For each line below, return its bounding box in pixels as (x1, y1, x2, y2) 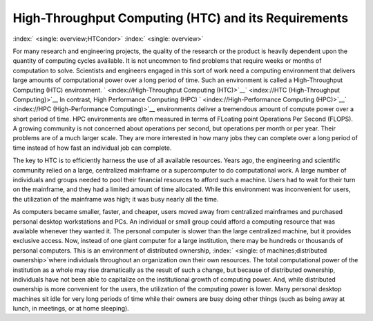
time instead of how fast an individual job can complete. (12, 144, 172, 152)
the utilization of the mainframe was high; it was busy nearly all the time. (12, 195, 219, 203)
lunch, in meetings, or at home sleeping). (12, 304, 129, 313)
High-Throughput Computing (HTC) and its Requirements (12, 10, 349, 26)
